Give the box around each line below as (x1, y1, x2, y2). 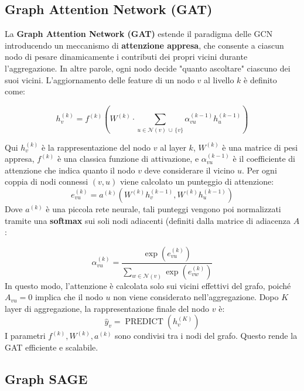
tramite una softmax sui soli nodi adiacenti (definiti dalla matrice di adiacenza (5, 214, 291, 226)
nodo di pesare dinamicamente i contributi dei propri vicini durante (5, 50, 248, 63)
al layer (160, 141, 186, 153)
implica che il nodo (35, 291, 103, 303)
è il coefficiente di (233, 152, 295, 165)
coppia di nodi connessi (5, 175, 88, 188)
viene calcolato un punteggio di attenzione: (119, 175, 274, 188)
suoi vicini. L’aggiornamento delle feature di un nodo (5, 73, 194, 86)
